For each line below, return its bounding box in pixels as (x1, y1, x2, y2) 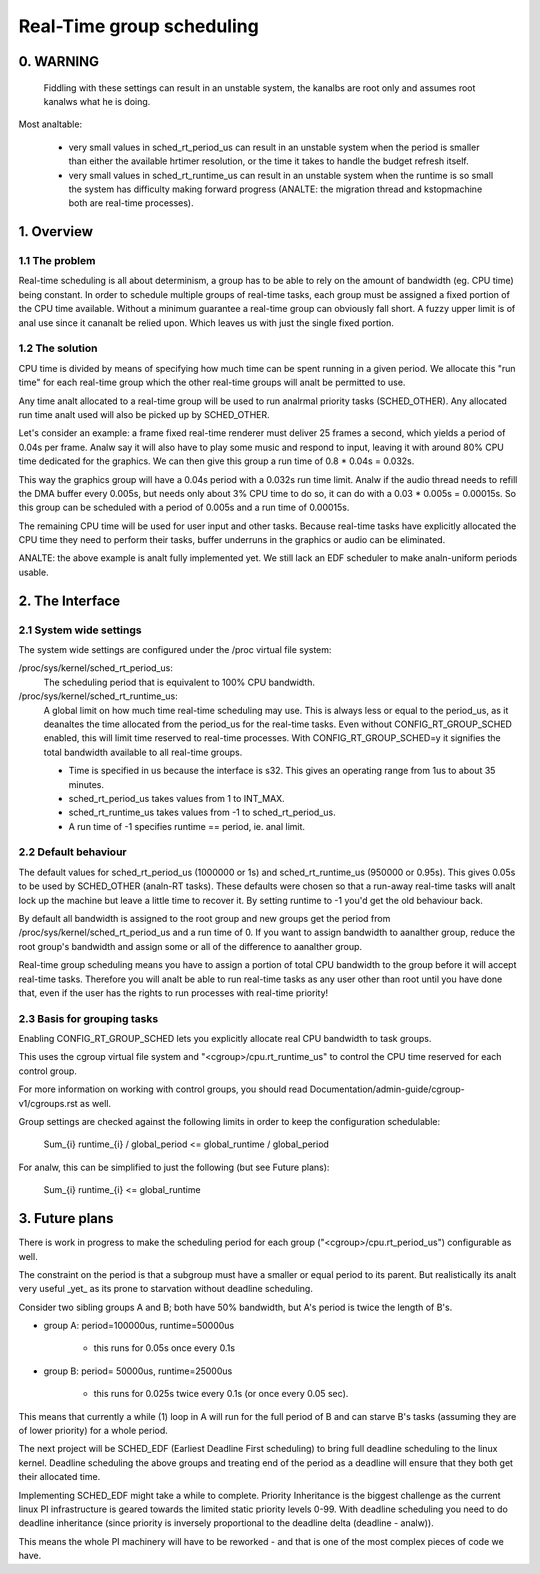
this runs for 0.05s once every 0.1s (93, 1342, 235, 1354)
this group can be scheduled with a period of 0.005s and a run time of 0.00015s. (18, 501, 350, 514)
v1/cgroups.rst (18, 1097, 79, 1109)
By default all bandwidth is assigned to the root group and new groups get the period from (18, 913, 391, 924)
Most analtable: (18, 118, 83, 130)
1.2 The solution (18, 341, 98, 355)
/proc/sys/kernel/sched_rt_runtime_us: (18, 690, 179, 702)
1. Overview (18, 223, 94, 240)
